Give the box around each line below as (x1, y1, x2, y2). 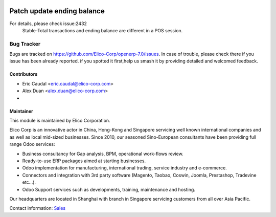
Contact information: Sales (9, 205, 66, 211)
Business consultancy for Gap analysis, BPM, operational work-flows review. (22, 150, 183, 157)
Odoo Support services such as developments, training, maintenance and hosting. (22, 186, 195, 192)
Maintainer (9, 108, 33, 114)
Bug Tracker (9, 40, 41, 47)
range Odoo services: (9, 141, 55, 147)
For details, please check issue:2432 (9, 20, 87, 27)
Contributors (9, 71, 38, 77)
